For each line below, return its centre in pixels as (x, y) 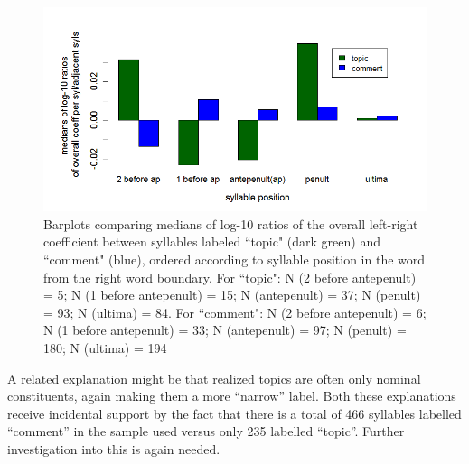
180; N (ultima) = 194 (105, 348)
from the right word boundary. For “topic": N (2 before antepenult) (230, 277)
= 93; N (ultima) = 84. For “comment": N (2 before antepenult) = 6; (235, 312)
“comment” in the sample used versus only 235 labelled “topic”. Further (206, 431)
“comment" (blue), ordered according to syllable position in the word (234, 260)
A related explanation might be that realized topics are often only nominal (214, 378)
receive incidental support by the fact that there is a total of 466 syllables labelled (234, 413)
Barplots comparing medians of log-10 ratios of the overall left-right (231, 223)
